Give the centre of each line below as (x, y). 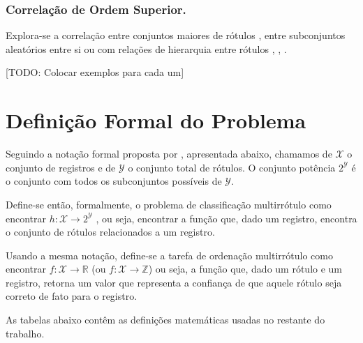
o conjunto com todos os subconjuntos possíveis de (114, 181)
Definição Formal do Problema (156, 120)
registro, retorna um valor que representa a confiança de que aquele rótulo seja (174, 282)
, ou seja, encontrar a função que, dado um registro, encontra (227, 218)
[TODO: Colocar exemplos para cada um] (95, 72)
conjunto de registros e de (61, 167)
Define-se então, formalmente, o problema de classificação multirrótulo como (169, 204)
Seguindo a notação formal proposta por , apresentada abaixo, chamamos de (169, 154)
